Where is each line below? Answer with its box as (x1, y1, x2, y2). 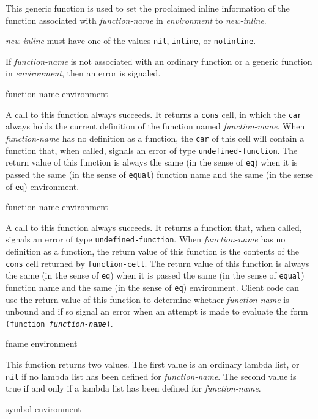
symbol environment (6, 402, 81, 415)
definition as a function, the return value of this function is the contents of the (6, 245, 299, 257)
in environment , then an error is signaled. (6, 67, 161, 79)
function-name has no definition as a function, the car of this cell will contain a (6, 131, 305, 144)
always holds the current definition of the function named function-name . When (6, 120, 305, 133)
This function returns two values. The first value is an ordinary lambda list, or (6, 358, 300, 370)
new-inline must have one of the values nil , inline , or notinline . (6, 34, 256, 47)
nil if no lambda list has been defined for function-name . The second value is (6, 370, 297, 382)
